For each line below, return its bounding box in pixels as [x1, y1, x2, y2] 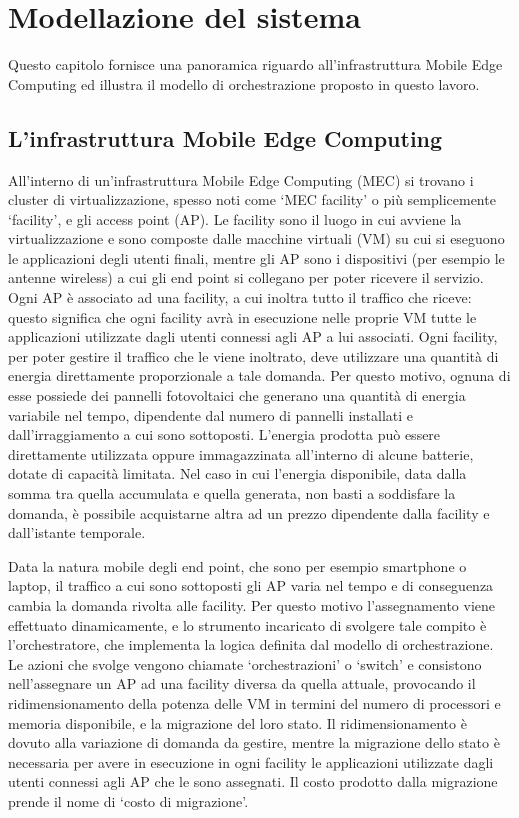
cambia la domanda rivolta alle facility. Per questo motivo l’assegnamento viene [8, 594, 495, 615]
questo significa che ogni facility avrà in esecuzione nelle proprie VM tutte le [8, 306, 477, 327]
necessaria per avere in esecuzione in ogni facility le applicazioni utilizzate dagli [8, 751, 494, 772]
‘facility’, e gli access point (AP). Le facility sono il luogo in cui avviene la [8, 208, 462, 229]
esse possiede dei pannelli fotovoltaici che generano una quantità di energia [8, 385, 466, 406]
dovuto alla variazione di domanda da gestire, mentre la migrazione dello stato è [8, 732, 500, 753]
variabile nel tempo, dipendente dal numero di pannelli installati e [8, 404, 414, 425]
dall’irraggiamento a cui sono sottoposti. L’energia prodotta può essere [8, 424, 441, 445]
